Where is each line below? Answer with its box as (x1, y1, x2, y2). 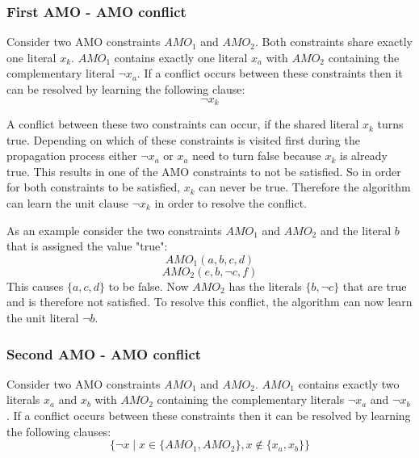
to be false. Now (108, 277, 189, 294)
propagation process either (6, 147, 137, 164)
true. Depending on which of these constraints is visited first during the (6, 131, 360, 148)
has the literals (228, 277, 302, 294)
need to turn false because (192, 147, 321, 164)
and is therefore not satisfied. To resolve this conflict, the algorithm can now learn (6, 293, 413, 310)
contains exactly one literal (114, 48, 248, 65)
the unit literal (6, 309, 79, 326)
